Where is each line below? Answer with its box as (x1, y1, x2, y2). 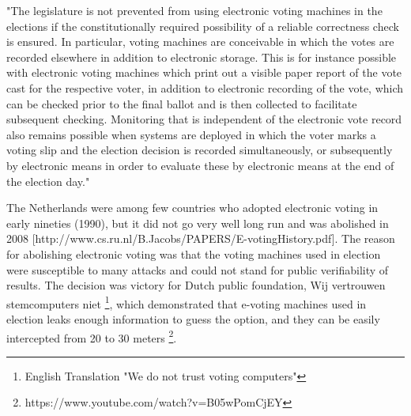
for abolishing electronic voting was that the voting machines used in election (6, 245, 381, 262)
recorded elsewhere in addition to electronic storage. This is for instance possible (6, 48, 397, 65)
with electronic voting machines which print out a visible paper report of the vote (6, 64, 402, 81)
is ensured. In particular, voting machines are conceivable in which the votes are (6, 33, 394, 50)
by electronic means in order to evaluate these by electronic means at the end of (6, 157, 394, 173)
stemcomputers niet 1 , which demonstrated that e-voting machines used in (6, 293, 367, 312)
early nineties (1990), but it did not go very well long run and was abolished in (6, 214, 389, 231)
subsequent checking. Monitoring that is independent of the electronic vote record (6, 111, 402, 127)
